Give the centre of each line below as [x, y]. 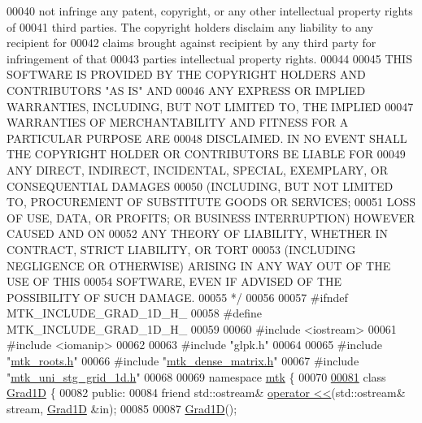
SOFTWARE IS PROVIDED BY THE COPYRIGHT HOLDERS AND [186, 74]
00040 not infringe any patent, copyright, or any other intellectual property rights [210, 11]
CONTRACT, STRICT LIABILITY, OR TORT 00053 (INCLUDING [181, 249]
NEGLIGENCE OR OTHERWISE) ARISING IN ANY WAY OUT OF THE [199, 265]
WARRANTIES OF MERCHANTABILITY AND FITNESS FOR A [178, 122]
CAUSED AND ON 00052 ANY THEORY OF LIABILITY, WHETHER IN [198, 233]
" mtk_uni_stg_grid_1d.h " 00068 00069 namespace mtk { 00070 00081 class [196, 376]
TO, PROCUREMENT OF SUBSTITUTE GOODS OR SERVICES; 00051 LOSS [211, 202]
